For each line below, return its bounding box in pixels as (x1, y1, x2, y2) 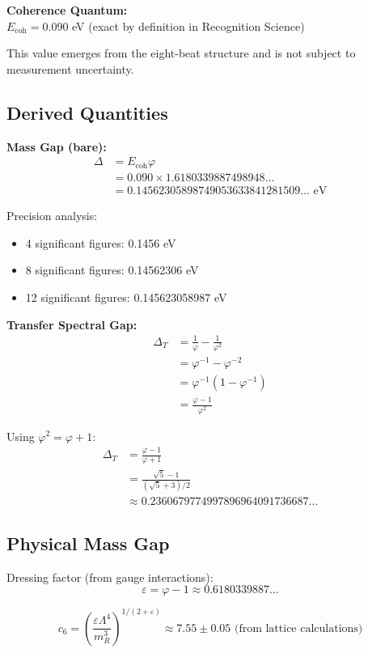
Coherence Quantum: (6, 2, 128, 18)
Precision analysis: (6, 207, 98, 224)
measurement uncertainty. (6, 60, 134, 77)
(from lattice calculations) (234, 622, 363, 634)
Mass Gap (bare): (6, 138, 107, 155)
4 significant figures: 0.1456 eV (25, 234, 176, 251)
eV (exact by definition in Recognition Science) (72, 17, 305, 34)
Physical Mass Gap (6, 530, 170, 555)
